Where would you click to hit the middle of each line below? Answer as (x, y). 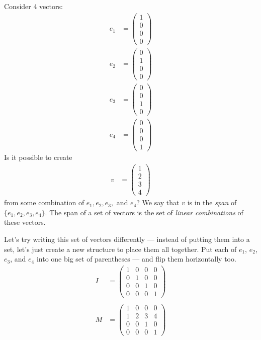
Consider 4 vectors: (33, 6)
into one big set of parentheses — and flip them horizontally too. (136, 259)
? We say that (158, 202)
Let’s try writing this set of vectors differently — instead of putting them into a (127, 239)
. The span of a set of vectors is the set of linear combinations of (144, 212)
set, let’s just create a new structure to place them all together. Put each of (120, 249)
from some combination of (44, 202)
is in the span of (212, 202)
